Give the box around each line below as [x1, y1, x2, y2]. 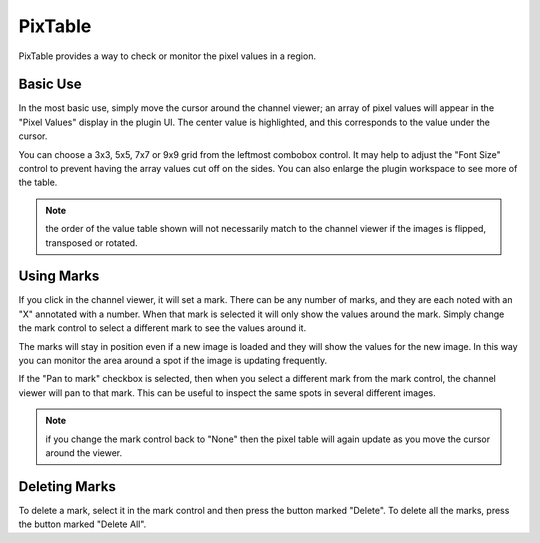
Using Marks [18, 268, 100, 285]
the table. [18, 176, 58, 189]
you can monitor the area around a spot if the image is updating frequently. [18, 355, 328, 367]
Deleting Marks [18, 478, 117, 495]
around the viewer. [45, 447, 123, 459]
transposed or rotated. [45, 236, 139, 249]
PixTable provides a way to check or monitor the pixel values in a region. [18, 50, 317, 62]
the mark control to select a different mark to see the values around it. [18, 322, 307, 334]
